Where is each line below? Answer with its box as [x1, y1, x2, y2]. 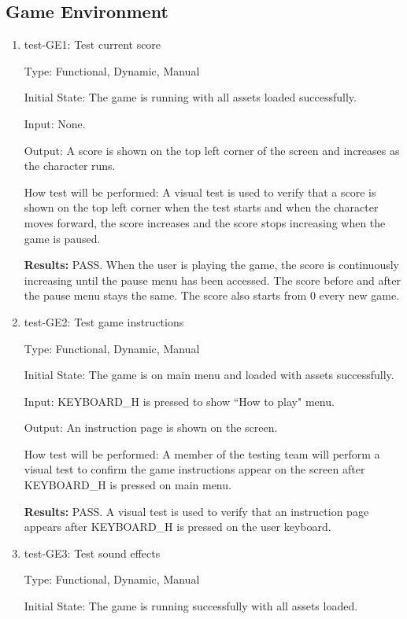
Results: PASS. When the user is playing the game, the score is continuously [24, 256, 399, 273]
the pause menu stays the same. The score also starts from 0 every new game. [24, 287, 400, 304]
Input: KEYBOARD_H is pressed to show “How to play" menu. [24, 392, 335, 409]
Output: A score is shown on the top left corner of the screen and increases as [24, 142, 400, 158]
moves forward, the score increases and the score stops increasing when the [24, 214, 386, 230]
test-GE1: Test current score [24, 36, 161, 53]
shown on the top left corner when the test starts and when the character [24, 199, 379, 216]
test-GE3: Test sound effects [24, 544, 161, 561]
